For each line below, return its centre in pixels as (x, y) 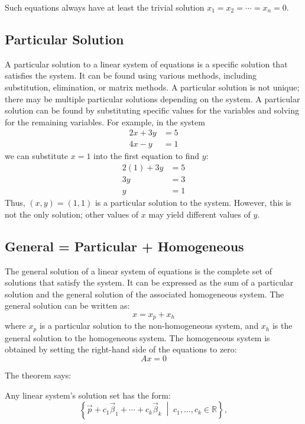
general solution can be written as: (67, 305)
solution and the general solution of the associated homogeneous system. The (145, 294)
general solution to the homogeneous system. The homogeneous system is (137, 337)
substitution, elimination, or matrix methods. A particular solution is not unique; (152, 87)
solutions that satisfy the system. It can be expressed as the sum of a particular (149, 282)
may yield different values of (199, 214)
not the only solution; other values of (72, 214)
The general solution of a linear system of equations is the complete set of (138, 271)
